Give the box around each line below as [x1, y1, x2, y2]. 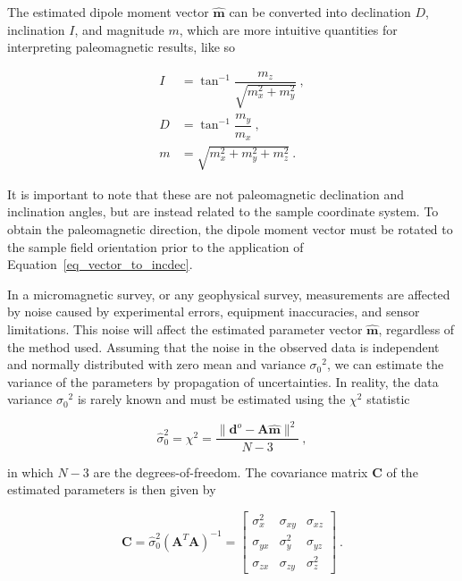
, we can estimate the [326, 355, 444, 374]
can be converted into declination [229, 3, 411, 21]
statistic [366, 390, 410, 408]
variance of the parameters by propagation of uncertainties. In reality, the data [7, 372, 439, 391]
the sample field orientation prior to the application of [7, 237, 304, 256]
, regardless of [378, 319, 455, 338]
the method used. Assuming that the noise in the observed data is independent [7, 337, 440, 356]
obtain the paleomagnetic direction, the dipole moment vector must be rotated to [7, 220, 453, 238]
